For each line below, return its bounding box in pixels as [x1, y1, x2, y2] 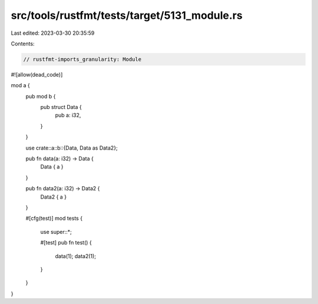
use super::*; [40, 228, 72, 235]
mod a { [11, 82, 30, 89]
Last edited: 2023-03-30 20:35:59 [11, 29, 95, 37]
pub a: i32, [55, 112, 81, 119]
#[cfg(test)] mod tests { [25, 215, 82, 222]
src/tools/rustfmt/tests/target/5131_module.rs [11, 9, 243, 22]
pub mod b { [25, 92, 56, 100]
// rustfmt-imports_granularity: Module [23, 56, 141, 62]
